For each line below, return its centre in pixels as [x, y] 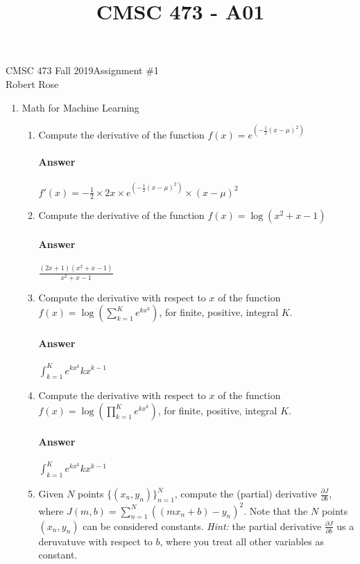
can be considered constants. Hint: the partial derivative [202, 526]
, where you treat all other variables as [242, 541]
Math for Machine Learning [80, 107]
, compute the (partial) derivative [246, 493]
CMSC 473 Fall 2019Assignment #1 [82, 70]
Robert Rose [32, 83]
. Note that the [276, 510]
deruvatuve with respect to [95, 541]
